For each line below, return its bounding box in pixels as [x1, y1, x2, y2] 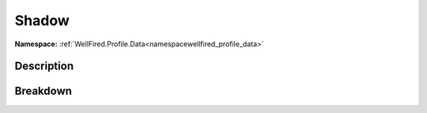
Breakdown [14, 85, 73, 98]
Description [14, 60, 74, 73]
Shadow [14, 12, 70, 29]
